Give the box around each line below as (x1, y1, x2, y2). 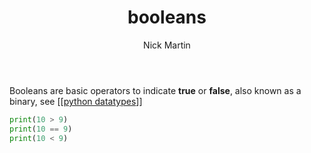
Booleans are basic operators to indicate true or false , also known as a (9, 84, 302, 96)
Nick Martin (143, 39, 191, 51)
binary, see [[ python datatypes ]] (9, 95, 143, 107)
